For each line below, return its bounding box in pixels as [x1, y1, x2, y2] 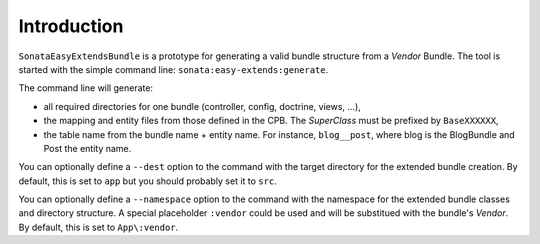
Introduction [18, 15, 124, 37]
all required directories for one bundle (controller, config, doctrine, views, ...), [43, 100, 362, 112]
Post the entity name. [43, 142, 132, 154]
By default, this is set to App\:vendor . [18, 221, 179, 233]
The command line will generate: [18, 82, 154, 94]
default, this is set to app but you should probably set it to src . [18, 175, 277, 187]
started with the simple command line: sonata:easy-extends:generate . [18, 63, 329, 75]
